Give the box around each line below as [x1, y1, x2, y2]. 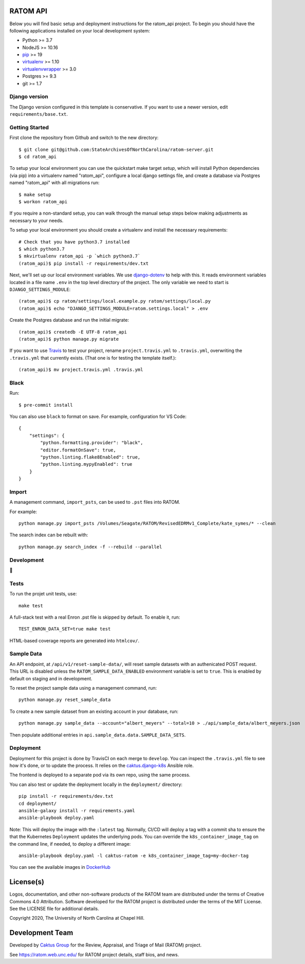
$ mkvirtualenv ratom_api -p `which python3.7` [18, 253, 141, 259]
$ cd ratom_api [18, 154, 57, 160]
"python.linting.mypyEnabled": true [40, 461, 133, 467]
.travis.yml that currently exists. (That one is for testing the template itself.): [9, 355, 177, 361]
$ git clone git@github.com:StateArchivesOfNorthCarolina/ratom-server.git [18, 147, 214, 152]
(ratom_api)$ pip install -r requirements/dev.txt [18, 260, 149, 266]
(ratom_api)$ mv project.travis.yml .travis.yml [18, 367, 143, 373]
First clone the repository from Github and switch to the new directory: [9, 134, 159, 141]
